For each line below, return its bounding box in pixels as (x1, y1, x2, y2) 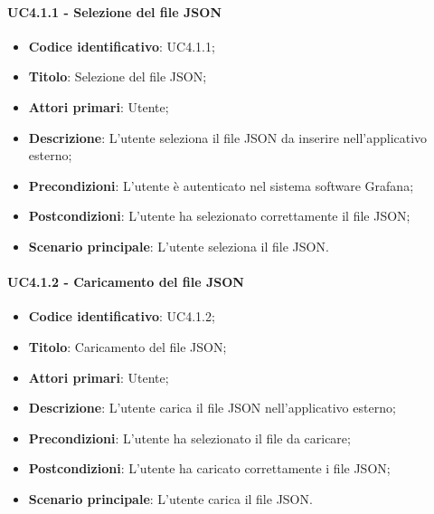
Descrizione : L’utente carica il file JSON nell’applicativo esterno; (28, 398, 396, 417)
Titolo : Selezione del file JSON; (28, 67, 207, 86)
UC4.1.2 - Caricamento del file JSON (7, 272, 244, 291)
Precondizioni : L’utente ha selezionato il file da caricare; (28, 428, 351, 447)
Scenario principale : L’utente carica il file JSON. (28, 489, 313, 508)
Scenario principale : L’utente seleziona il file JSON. (28, 236, 329, 255)
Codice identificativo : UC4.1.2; (28, 307, 215, 326)
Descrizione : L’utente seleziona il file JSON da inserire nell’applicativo (28, 128, 428, 147)
